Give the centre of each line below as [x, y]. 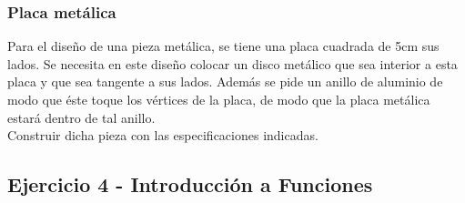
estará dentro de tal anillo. [81, 117]
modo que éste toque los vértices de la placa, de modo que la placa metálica [219, 99]
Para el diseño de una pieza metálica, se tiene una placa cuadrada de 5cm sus [223, 46]
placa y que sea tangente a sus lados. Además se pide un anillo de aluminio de [225, 81]
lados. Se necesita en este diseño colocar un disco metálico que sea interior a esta [232, 63]
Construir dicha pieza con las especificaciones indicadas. [163, 135]
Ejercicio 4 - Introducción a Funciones [190, 184]
